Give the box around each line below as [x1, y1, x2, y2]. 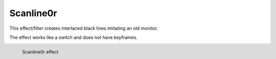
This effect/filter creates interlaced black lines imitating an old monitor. [9, 25, 158, 31]
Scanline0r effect [22, 49, 59, 55]
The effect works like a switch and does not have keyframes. [9, 34, 138, 40]
